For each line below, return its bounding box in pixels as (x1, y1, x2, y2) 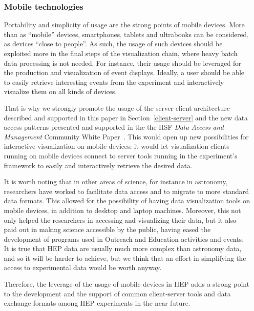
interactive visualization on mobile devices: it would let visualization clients (4, 141, 230, 151)
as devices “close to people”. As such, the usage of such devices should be (4, 39, 223, 49)
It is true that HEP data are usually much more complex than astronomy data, (4, 243, 242, 253)
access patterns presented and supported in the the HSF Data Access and (4, 122, 224, 132)
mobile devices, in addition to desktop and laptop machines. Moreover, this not (4, 205, 241, 215)
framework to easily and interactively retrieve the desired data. (4, 160, 192, 170)
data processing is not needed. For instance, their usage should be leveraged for (4, 58, 241, 68)
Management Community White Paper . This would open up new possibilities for (4, 131, 249, 141)
